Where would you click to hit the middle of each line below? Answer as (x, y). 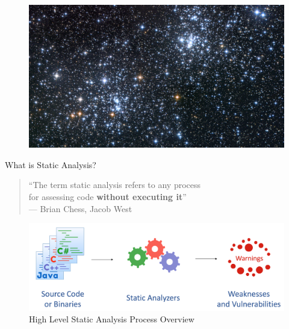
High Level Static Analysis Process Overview (112, 319)
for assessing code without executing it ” (107, 197)
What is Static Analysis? (51, 164)
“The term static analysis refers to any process (115, 185)
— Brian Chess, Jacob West (80, 208)
